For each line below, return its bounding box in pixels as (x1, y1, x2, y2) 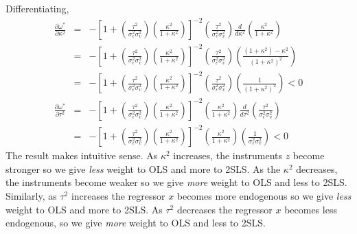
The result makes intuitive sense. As (5, 148, 158, 163)
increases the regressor (71, 189, 165, 203)
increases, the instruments (173, 148, 283, 163)
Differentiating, (5, 1, 69, 15)
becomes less (284, 202, 337, 216)
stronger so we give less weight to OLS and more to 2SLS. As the (5, 161, 281, 176)
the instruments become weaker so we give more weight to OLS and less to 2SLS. (5, 175, 347, 189)
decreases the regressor (176, 202, 273, 216)
